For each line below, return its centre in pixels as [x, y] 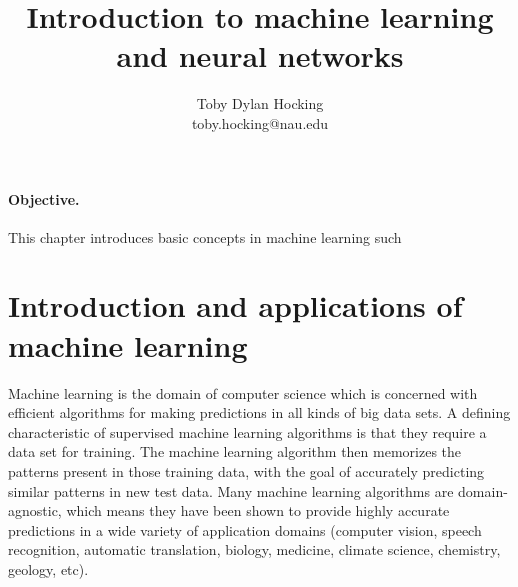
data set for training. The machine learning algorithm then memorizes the [235, 451]
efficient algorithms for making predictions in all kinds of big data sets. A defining [259, 412]
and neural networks [260, 55]
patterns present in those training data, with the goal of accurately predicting [246, 470]
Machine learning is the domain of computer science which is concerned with [243, 392]
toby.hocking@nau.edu [260, 122]
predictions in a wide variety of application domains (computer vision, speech [245, 529]
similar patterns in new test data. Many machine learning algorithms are [231, 490]
